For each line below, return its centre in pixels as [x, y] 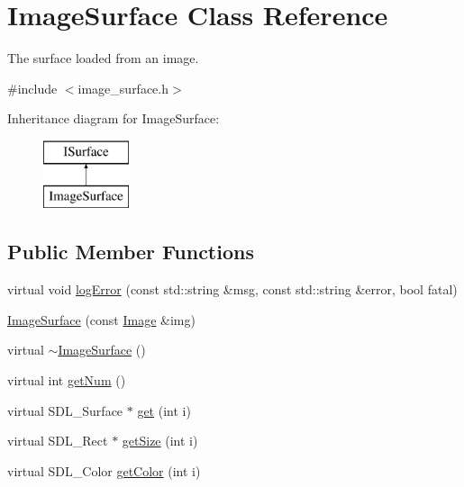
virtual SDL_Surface [65, 410]
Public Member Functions [131, 252]
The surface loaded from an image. [103, 58]
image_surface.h [123, 88]
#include [32, 88]
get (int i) [164, 410]
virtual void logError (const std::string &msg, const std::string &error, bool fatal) [232, 289]
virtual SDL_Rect [58, 441]
